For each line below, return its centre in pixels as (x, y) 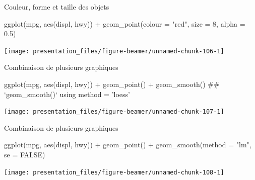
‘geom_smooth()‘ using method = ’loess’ (67, 94)
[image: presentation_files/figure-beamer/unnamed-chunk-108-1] (114, 172)
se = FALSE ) (25, 155)
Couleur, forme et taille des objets (57, 7)
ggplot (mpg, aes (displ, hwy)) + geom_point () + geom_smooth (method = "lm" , (128, 145)
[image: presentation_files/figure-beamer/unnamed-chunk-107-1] (114, 112)
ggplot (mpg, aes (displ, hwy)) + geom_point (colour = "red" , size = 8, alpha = (125, 23)
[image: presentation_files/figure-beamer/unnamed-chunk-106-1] (114, 51)
